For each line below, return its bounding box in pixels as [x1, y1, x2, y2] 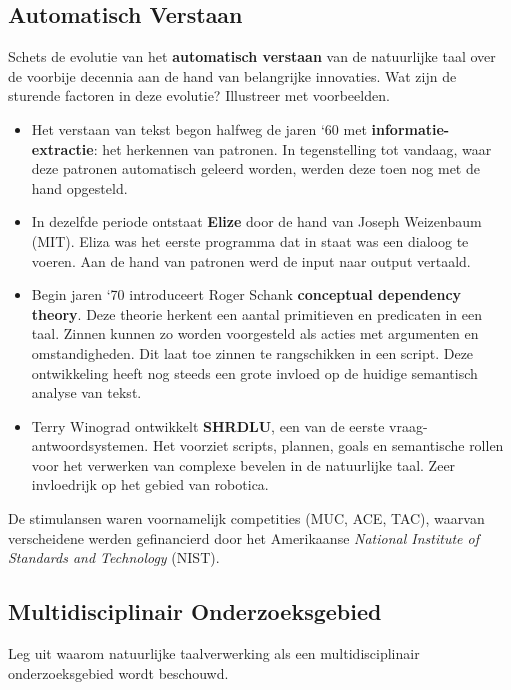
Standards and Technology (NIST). [8, 547, 220, 568]
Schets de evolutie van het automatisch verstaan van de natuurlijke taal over [8, 46, 496, 67]
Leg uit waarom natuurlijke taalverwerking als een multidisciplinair [8, 643, 420, 664]
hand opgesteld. [31, 177, 128, 198]
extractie [31, 138, 94, 159]
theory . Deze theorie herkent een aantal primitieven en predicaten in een [31, 303, 482, 324]
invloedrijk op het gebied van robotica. [31, 474, 269, 495]
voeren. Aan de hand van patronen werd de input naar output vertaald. [31, 250, 471, 271]
